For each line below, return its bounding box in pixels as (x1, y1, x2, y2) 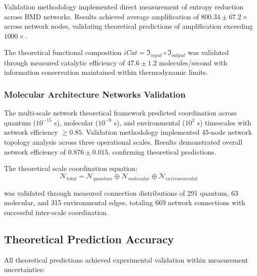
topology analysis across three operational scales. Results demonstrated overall (4, 137, 243, 147)
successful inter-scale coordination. (4, 207, 108, 217)
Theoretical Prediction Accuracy (4, 231, 174, 246)
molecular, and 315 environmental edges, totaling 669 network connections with (4, 197, 246, 208)
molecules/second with (159, 57, 228, 67)
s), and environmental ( (114, 117, 185, 127)
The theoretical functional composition (4, 47, 122, 57)
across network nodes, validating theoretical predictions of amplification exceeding (4, 21, 253, 31)
